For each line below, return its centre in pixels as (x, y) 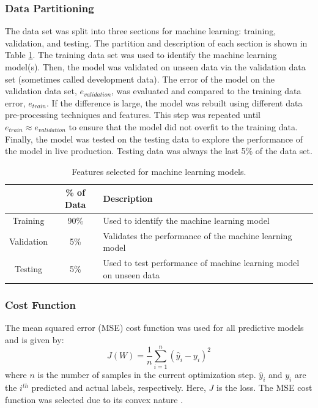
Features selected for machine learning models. (159, 171)
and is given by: (35, 339)
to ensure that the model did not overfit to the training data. (183, 126)
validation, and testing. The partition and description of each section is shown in (156, 43)
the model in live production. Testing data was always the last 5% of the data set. (159, 151)
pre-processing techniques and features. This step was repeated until (133, 115)
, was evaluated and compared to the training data (206, 91)
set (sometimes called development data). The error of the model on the (140, 79)
